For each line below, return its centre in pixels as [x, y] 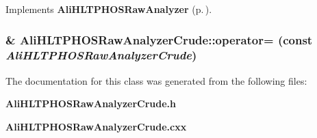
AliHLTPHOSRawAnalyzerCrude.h [91, 104]
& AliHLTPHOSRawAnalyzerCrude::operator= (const [159, 39]
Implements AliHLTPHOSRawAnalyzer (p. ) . [109, 9]
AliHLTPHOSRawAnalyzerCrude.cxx [96, 126]
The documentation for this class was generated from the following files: [156, 80]
